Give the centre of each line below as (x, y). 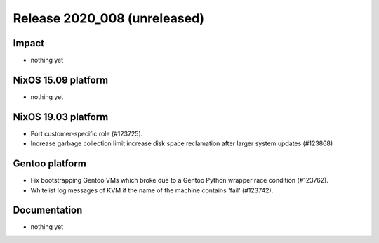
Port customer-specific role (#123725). (87, 133)
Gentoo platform (50, 164)
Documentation (48, 210)
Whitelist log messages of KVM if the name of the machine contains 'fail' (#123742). (152, 190)
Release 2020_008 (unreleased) (109, 18)
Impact (29, 43)
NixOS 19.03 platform (61, 117)
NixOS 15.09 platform (61, 80)
